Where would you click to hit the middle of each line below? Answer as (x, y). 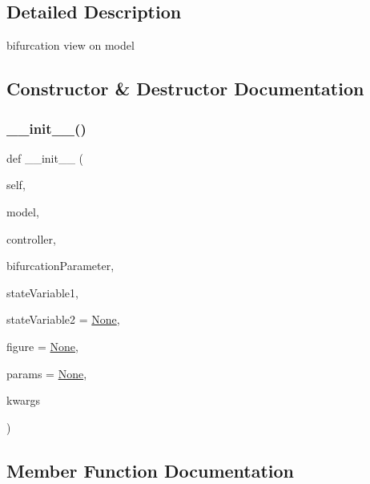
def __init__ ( (45, 157)
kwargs (24, 400)
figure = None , (42, 346)
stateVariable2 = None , (63, 319)
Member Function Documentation (151, 470)
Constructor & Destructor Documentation (185, 89)
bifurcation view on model (70, 45)
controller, (31, 238)
